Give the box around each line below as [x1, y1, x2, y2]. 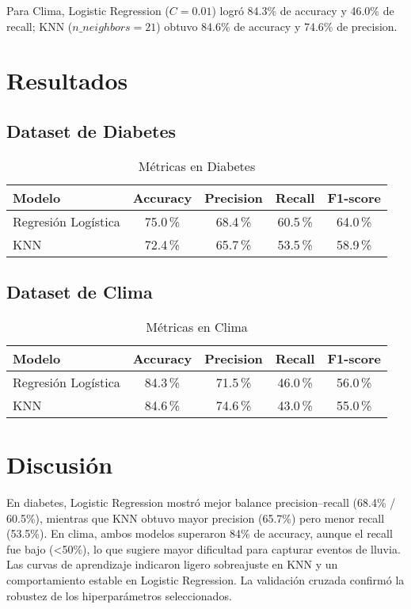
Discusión [6, 448, 113, 481]
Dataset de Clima [6, 280, 153, 304]
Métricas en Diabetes [138, 156, 256, 175]
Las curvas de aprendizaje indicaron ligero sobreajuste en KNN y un [6, 556, 338, 573]
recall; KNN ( [6, 17, 73, 34]
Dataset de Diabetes [6, 118, 177, 143]
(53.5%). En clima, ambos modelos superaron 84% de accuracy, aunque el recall [6, 525, 393, 542]
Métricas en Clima [146, 317, 248, 336]
